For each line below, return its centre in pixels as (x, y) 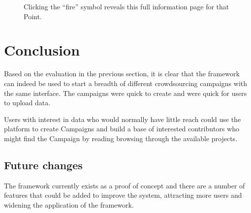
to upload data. (27, 103)
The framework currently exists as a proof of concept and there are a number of (125, 185)
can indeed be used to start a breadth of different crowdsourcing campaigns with (126, 83)
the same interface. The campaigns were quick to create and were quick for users (125, 93)
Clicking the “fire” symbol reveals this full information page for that (126, 6)
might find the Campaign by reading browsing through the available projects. (121, 138)
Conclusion (42, 50)
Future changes (43, 165)
